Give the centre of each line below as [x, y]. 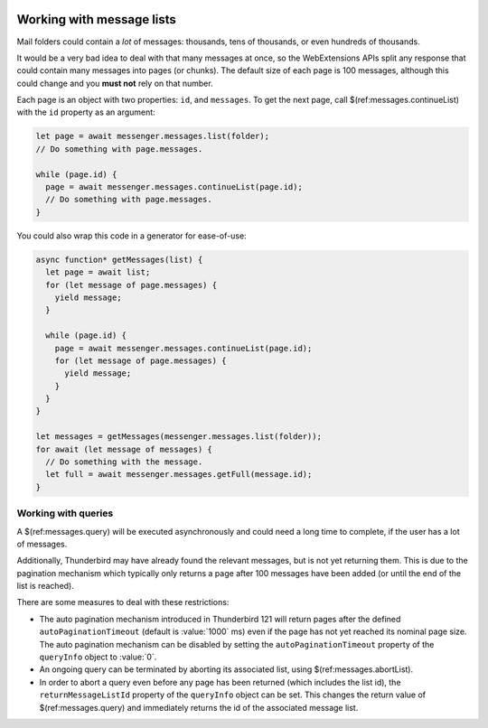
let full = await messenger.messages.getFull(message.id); [179, 475]
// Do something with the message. [124, 462]
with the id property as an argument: [86, 112]
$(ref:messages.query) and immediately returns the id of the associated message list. [199, 707]
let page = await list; [98, 272]
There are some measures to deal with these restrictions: [123, 602]
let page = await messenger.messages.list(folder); [153, 136]
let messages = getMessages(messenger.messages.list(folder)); [179, 437]
